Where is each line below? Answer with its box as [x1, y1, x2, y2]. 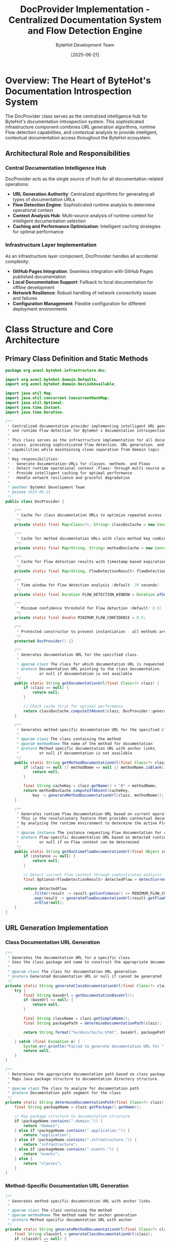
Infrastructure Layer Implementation [5, 242, 97, 249]
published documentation [12, 274, 66, 280]
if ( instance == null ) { [23, 853, 76, 859]
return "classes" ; [23, 1161, 62, 1166]
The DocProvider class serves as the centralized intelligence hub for [5, 113, 148, 119]
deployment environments [12, 305, 67, 312]
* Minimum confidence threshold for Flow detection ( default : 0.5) [16, 606, 162, 611]
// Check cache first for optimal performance [23, 704, 123, 709]
